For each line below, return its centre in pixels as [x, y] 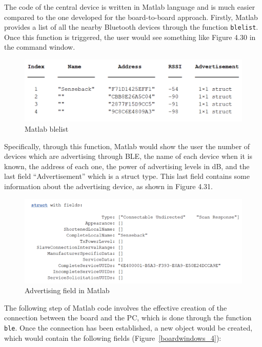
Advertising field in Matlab [67, 290]
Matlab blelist [47, 128]
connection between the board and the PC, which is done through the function [128, 318]
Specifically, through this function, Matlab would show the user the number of [127, 146]
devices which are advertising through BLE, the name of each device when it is [128, 156]
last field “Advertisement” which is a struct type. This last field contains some [127, 176]
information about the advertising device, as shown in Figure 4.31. [108, 186]
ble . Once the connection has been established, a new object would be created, [128, 328]
